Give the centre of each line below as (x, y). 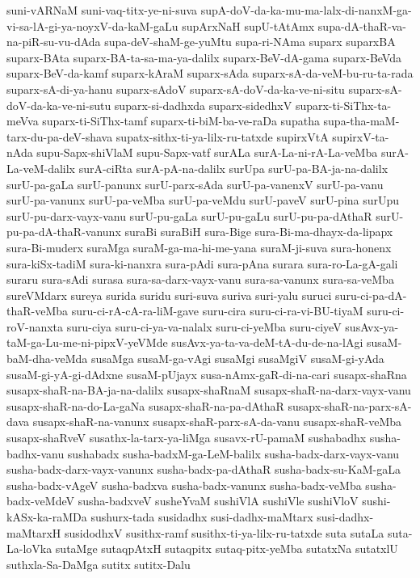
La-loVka (29, 548)
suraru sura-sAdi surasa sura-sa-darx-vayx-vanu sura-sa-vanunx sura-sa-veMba (200, 279)
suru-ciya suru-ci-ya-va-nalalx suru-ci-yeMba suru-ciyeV (204, 326)
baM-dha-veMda (47, 359)
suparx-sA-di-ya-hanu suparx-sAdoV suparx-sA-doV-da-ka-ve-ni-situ (176, 89)
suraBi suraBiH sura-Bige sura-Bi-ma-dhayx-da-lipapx (259, 232)
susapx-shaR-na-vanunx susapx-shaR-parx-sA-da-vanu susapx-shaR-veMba (217, 422)
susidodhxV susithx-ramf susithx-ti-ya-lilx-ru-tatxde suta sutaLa (224, 532)
